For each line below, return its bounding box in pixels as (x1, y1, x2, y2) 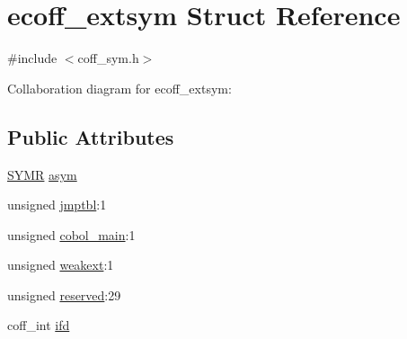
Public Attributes (7, 122, 174, 150)
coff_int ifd (7, 316, 70, 335)
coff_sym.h (77, 49, 139, 67)
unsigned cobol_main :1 (7, 225, 136, 244)
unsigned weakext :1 (7, 255, 114, 274)
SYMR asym (7, 165, 77, 183)
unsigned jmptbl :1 (7, 195, 107, 214)
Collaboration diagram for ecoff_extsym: (7, 78, 232, 97)
